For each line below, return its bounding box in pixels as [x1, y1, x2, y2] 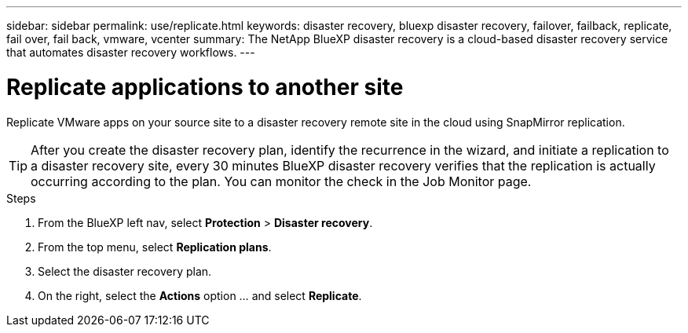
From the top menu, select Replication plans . [38, 240, 272, 254]
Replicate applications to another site [6, 73, 404, 101]
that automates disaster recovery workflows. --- [6, 46, 255, 59]
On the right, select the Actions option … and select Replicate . [38, 288, 362, 302]
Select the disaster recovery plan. [38, 264, 212, 278]
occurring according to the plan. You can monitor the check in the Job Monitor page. [31, 173, 532, 189]
